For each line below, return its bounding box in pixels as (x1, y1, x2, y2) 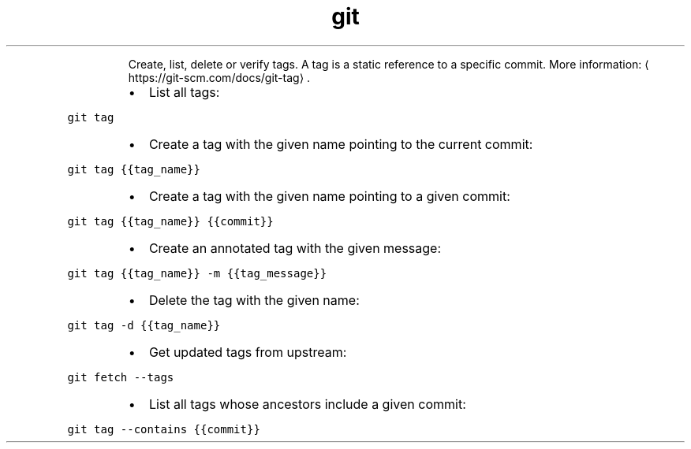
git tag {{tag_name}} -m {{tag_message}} (67, 266, 327, 280)
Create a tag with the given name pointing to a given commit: (148, 187, 510, 204)
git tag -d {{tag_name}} (67, 318, 221, 332)
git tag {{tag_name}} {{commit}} (67, 214, 274, 228)
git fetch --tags (67, 370, 174, 384)
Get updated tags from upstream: (148, 343, 347, 360)
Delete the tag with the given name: (148, 291, 360, 308)
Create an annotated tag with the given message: (148, 239, 442, 256)
